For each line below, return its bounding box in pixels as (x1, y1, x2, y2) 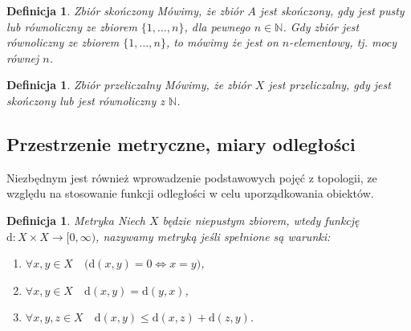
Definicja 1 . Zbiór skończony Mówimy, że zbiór (6, 2, 244, 18)
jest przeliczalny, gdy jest (268, 76, 391, 93)
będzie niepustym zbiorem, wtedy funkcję (162, 211, 360, 228)
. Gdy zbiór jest (283, 18, 360, 35)
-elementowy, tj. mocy (289, 34, 397, 51)
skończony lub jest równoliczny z (6, 92, 165, 108)
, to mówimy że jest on (165, 34, 279, 51)
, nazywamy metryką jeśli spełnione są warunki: (96, 227, 331, 244)
